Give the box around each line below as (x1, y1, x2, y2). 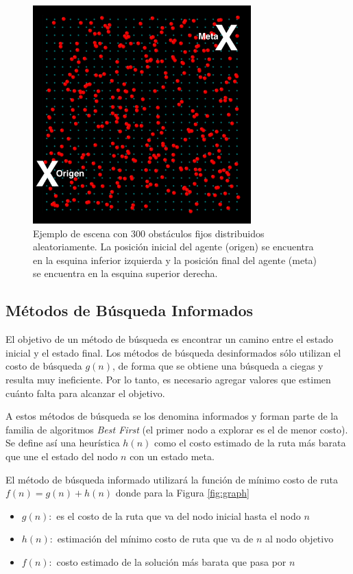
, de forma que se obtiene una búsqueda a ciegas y (112, 359, 324, 373)
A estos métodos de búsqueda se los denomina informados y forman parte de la (5, 409, 339, 423)
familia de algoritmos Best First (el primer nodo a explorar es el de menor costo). (5, 422, 348, 436)
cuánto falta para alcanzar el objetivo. (5, 385, 165, 400)
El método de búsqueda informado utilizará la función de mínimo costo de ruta (5, 472, 339, 486)
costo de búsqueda (5, 359, 82, 373)
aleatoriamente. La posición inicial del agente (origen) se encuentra (33, 239, 314, 254)
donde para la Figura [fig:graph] (115, 486, 249, 500)
